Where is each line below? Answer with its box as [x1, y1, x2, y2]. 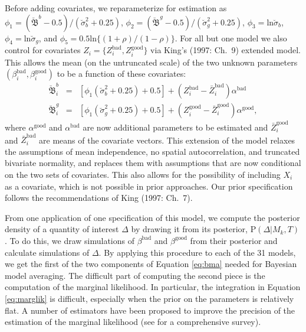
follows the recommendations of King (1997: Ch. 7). [5, 191, 193, 204]
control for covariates [5, 44, 81, 56]
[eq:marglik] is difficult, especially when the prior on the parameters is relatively [5, 292, 294, 304]
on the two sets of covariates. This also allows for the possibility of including [5, 168, 281, 180]
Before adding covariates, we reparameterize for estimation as [5, 2, 227, 14]
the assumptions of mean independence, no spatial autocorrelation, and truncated [5, 145, 300, 157]
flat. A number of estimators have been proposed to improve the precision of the [5, 304, 295, 316]
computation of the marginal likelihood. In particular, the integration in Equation [5, 281, 301, 293]
